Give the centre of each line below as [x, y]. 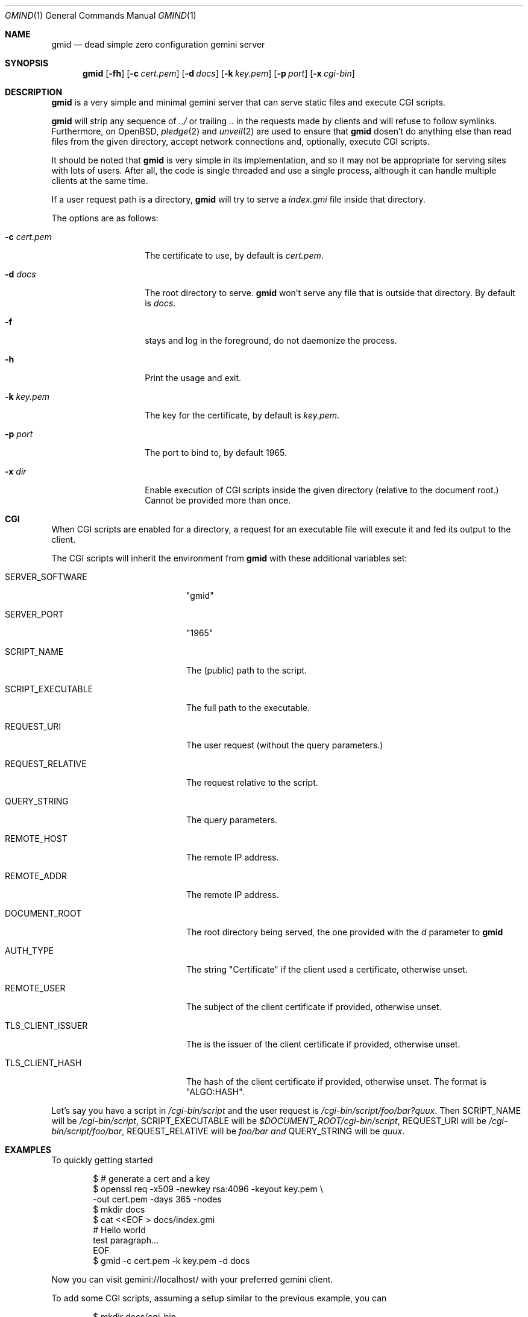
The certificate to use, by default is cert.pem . [234, 255]
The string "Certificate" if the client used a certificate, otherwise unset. [327, 969]
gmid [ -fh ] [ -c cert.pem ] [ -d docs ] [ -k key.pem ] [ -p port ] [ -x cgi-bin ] [219, 73]
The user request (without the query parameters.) [285, 745]
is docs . [160, 303]
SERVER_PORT [34, 614]
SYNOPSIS [27, 63]
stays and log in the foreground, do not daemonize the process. [271, 340]
